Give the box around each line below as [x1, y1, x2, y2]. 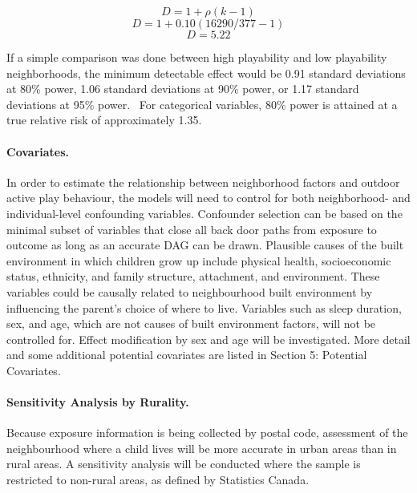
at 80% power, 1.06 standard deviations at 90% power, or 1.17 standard [6, 80, 359, 97]
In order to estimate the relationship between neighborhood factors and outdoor [6, 173, 400, 190]
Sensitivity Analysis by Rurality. [6, 394, 189, 410]
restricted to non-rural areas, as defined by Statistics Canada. [6, 471, 310, 488]
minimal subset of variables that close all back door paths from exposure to [6, 220, 377, 237]
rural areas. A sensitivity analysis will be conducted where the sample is [6, 455, 361, 472]
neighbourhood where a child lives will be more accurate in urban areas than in [6, 439, 397, 456]
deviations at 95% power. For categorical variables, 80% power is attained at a [6, 95, 398, 112]
